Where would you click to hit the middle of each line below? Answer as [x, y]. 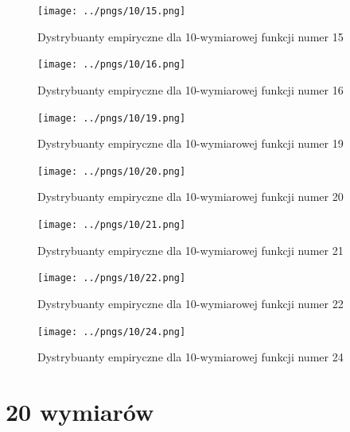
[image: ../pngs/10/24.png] [112, 332]
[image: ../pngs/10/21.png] [112, 225]
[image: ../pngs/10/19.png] [112, 118]
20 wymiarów [80, 411]
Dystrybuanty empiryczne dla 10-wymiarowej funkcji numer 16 [191, 89]
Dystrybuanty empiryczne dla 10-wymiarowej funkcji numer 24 [191, 357]
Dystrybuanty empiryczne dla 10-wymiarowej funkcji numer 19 [191, 143]
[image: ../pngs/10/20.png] [112, 171]
